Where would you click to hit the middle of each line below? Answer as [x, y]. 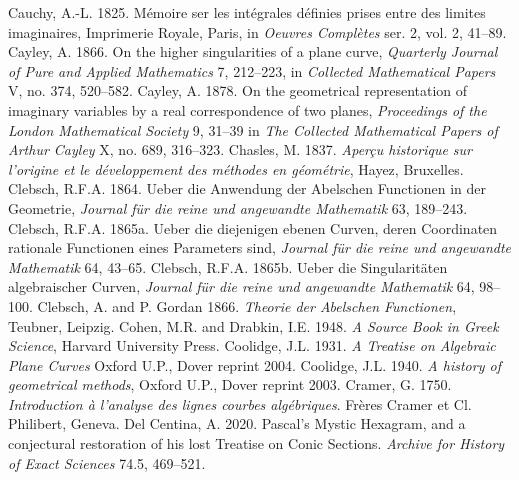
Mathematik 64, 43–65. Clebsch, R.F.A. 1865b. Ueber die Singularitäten [228, 266]
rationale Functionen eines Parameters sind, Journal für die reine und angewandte [260, 247]
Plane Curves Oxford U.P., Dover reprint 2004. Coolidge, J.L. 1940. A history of [254, 364]
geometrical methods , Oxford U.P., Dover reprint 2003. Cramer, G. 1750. [230, 384]
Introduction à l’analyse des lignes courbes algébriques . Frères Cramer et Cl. [240, 403]
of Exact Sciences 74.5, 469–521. [107, 462]
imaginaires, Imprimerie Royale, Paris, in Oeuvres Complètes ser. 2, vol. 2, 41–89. [257, 31]
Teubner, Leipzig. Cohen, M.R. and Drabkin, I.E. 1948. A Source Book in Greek [253, 325]
